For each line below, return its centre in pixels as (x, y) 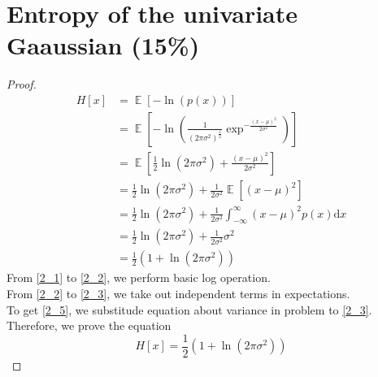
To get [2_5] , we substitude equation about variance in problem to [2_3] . (189, 309)
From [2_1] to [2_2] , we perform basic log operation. (139, 277)
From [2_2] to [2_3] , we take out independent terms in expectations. (178, 294)
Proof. (22, 84)
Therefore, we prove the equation (89, 325)
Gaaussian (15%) (103, 45)
